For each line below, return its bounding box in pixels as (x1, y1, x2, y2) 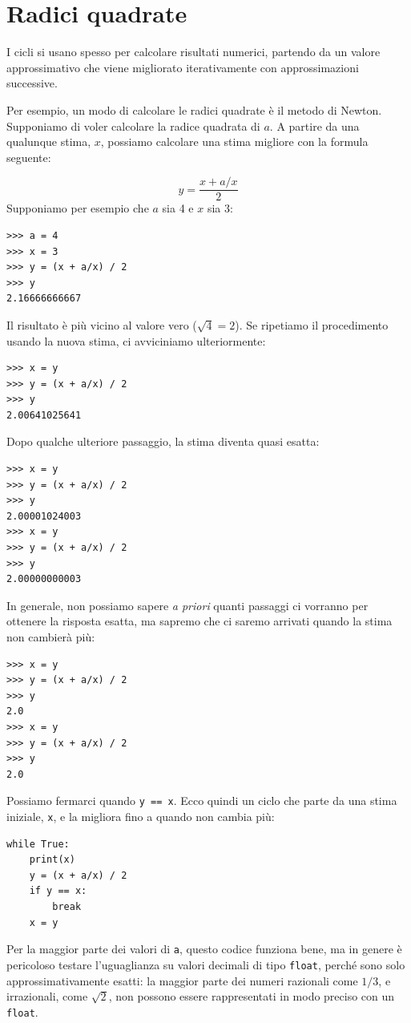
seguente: (6, 148, 51, 165)
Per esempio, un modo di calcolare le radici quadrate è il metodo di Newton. (6, 101, 382, 118)
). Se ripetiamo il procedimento (235, 316, 389, 333)
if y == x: (29, 885, 87, 897)
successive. (6, 75, 58, 91)
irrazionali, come (6, 988, 88, 1005)
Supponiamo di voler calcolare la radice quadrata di (6, 117, 260, 134)
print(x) (29, 854, 75, 866)
